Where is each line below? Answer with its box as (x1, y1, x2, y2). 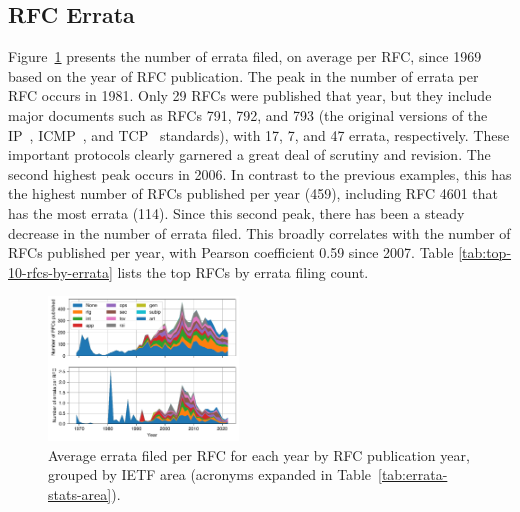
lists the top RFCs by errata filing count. (117, 261, 369, 282)
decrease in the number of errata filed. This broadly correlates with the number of (8, 222, 511, 243)
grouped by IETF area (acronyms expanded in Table (48, 464, 371, 485)
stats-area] (48, 483, 112, 504)
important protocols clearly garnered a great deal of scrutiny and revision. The (8, 144, 491, 165)
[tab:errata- (378, 464, 448, 485)
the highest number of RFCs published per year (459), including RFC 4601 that (8, 183, 498, 204)
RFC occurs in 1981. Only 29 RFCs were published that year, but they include (8, 85, 492, 106)
